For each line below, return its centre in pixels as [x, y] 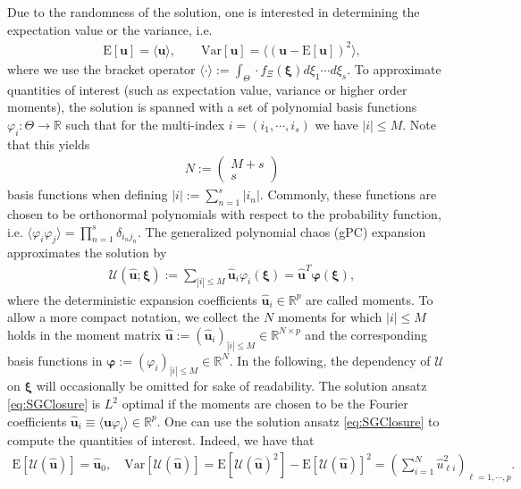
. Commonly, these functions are [348, 194]
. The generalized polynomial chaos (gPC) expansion [282, 231]
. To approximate [394, 68]
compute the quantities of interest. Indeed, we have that [161, 440]
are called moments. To [370, 299]
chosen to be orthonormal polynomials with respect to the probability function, [224, 213]
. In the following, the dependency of [330, 360]
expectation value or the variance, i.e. [110, 29]
